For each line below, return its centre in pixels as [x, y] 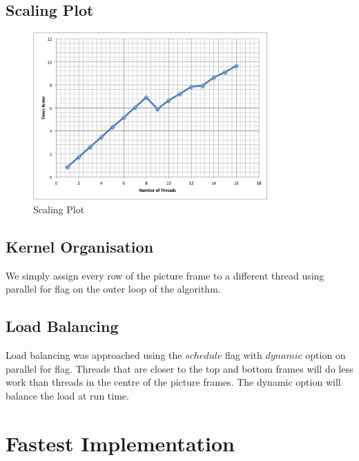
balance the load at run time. [67, 395]
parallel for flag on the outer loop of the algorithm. [113, 289]
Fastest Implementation [120, 443]
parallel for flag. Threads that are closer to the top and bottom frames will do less [179, 368]
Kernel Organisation [80, 246]
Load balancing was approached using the [94, 355]
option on [326, 355]
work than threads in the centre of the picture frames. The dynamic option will [173, 382]
